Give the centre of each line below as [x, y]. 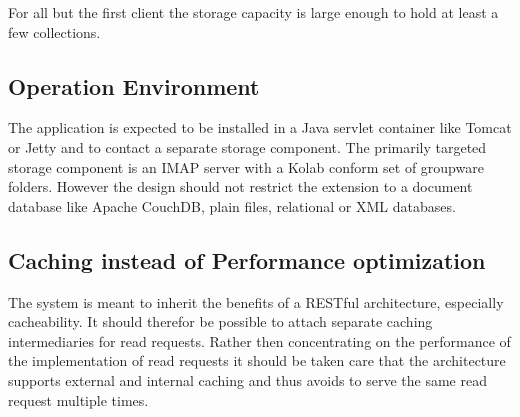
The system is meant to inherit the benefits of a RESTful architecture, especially [256, 301]
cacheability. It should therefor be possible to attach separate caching [220, 321]
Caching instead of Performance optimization [247, 259]
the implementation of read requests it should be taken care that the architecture [257, 360]
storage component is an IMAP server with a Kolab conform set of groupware [246, 166]
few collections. [54, 31]
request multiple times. [78, 399]
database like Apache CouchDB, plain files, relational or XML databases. [232, 205]
